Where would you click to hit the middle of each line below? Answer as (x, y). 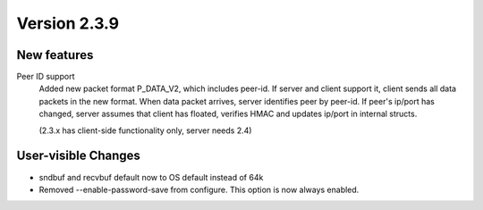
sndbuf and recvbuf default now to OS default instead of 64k (151, 177)
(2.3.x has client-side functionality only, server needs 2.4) (145, 130)
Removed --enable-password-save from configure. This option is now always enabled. (199, 189)
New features (55, 55)
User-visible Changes (78, 156)
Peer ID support (46, 77)
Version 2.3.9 (68, 23)
